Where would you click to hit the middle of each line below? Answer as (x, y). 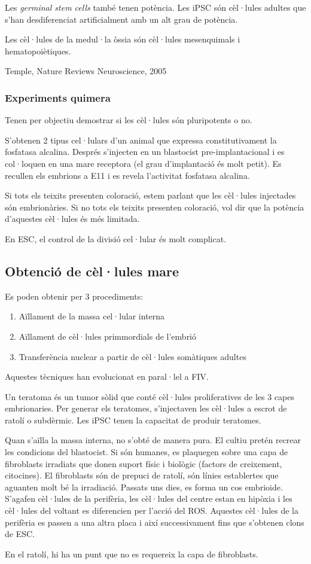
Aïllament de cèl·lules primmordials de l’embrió (108, 336)
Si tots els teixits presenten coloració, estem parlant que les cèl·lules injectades (150, 195)
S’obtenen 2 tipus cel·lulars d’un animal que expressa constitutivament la (141, 140)
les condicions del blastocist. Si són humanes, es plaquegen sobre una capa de (147, 452)
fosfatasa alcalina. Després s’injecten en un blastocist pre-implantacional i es (145, 152)
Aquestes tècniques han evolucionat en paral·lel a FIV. (107, 376)
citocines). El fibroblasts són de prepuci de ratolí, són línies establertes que (142, 475)
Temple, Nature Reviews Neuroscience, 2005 (86, 71)
